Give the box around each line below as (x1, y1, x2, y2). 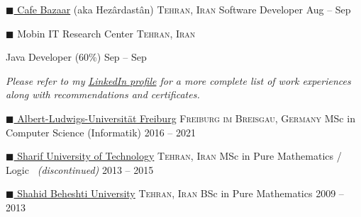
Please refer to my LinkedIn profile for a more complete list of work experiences (6, 73, 351, 88)
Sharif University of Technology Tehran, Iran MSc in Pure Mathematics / (17, 148, 342, 163)
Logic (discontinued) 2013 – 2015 (6, 162, 154, 177)
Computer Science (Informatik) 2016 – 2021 (6, 124, 196, 139)
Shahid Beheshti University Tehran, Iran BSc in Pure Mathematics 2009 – (17, 186, 344, 201)
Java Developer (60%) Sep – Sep (6, 49, 147, 64)
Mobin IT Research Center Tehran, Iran (17, 25, 196, 40)
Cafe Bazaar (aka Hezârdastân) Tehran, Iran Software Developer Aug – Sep (17, 2, 351, 16)
